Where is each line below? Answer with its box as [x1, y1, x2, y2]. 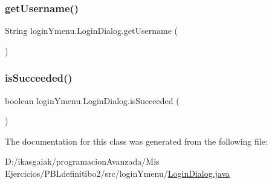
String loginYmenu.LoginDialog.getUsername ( [5, 24, 178, 37]
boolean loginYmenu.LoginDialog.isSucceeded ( [5, 94, 180, 107]
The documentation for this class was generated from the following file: [5, 134, 268, 147]
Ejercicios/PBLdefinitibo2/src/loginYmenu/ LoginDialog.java [5, 167, 230, 179]
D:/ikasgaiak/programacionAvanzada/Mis [5, 155, 160, 168]
